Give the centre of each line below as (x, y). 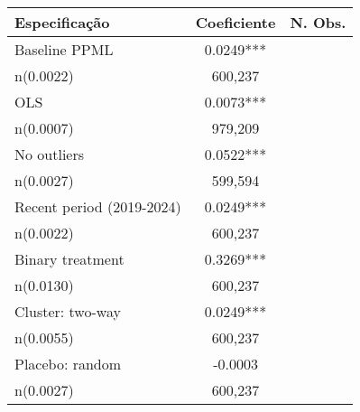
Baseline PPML (64, 49)
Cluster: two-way (68, 311)
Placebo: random (68, 364)
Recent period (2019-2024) (98, 206)
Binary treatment (69, 259)
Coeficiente (235, 22)
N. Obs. (318, 22)
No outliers (50, 154)
